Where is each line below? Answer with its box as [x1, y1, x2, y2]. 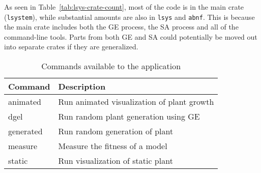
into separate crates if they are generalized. [4, 41, 138, 52]
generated [8, 125, 43, 137]
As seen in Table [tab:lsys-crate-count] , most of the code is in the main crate [4, 2, 244, 12]
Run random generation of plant [58, 125, 173, 137]
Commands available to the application [41, 60, 181, 72]
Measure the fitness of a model [58, 140, 167, 152]
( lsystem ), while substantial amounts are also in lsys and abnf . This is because [4, 11, 255, 22]
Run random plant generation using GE [58, 110, 200, 123]
